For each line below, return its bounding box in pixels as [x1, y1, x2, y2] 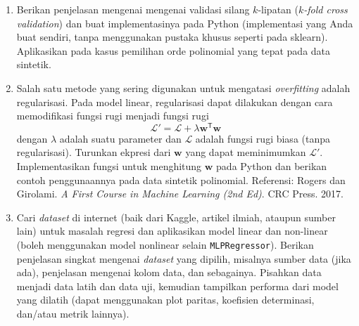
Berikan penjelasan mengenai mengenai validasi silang [16, 2, 250, 16]
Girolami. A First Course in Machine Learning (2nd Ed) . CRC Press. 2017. [16, 186, 344, 201]
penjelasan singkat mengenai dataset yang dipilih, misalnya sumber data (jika [16, 251, 351, 266]
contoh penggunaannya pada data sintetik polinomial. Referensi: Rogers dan [16, 172, 346, 187]
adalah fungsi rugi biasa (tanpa [195, 131, 331, 145]
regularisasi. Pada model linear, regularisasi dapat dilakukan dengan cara [16, 94, 333, 109]
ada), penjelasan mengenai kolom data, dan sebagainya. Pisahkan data [16, 265, 322, 280]
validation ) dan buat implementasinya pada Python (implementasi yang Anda [16, 15, 353, 30]
